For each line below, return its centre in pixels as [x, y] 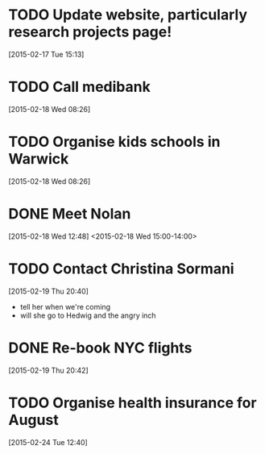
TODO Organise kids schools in [114, 142]
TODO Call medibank [79, 87]
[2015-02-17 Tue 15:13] [46, 54]
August [33, 420]
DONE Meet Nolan [70, 214]
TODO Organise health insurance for [132, 403]
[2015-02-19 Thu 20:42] [48, 370]
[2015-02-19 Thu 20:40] [48, 291]
